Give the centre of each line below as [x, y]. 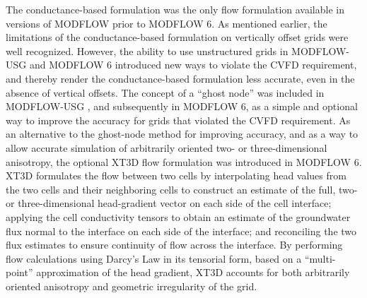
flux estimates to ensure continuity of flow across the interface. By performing [174, 245]
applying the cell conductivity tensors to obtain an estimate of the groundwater [178, 216]
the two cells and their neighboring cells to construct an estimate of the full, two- [182, 189]
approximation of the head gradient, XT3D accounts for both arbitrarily [193, 272]
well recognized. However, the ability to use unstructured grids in [147, 50]
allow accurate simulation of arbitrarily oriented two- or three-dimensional [167, 147]
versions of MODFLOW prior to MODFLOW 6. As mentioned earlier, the [167, 23]
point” [19, 272]
